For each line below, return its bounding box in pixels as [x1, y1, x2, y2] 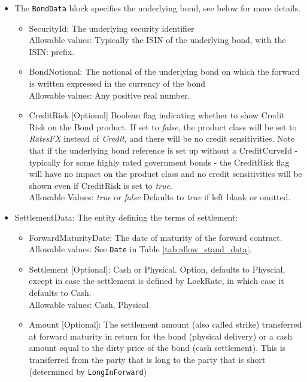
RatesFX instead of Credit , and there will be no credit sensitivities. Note [29, 132, 295, 145]
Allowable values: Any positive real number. [29, 88, 190, 101]
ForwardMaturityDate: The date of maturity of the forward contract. [29, 231, 282, 243]
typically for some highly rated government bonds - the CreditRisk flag [29, 155, 290, 168]
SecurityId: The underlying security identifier [29, 22, 194, 34]
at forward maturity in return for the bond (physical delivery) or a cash [29, 329, 293, 342]
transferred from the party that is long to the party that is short [29, 353, 266, 365]
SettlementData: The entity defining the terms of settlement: [14, 210, 238, 223]
